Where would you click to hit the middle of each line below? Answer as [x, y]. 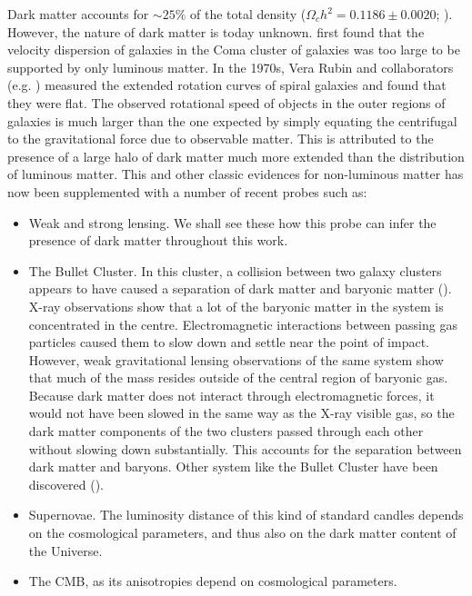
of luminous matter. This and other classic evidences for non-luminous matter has [236, 174]
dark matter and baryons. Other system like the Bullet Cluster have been [233, 467]
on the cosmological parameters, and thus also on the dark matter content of [242, 533]
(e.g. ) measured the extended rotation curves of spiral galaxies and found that [227, 85]
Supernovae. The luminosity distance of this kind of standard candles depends [246, 515]
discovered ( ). [66, 484]
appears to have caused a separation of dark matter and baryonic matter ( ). [240, 288]
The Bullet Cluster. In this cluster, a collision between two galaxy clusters [235, 270]
